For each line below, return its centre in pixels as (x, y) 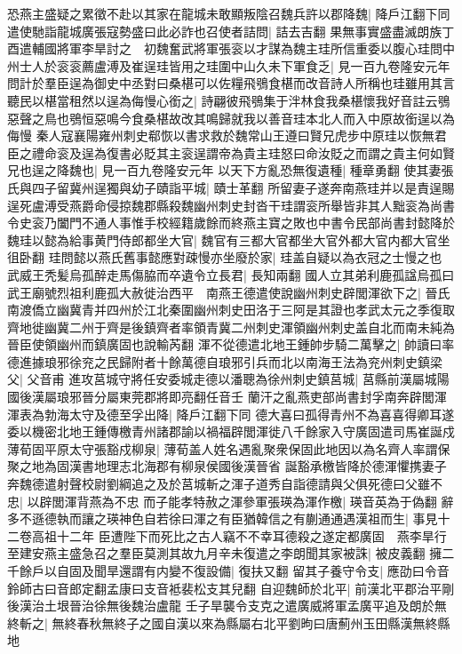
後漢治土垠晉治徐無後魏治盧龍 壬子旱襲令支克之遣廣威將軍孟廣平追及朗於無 (227, 606)
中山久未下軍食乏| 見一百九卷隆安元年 (340, 65)
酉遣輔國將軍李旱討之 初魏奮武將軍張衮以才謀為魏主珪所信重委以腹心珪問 (225, 48)
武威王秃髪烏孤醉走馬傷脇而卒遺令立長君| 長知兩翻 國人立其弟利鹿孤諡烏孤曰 (231, 274)
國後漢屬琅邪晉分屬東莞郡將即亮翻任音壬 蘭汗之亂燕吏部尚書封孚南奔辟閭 (221, 397)
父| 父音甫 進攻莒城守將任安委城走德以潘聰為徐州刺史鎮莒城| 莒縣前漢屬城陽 (228, 379)
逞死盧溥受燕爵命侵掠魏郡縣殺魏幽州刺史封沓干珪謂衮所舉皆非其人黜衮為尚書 (231, 205)
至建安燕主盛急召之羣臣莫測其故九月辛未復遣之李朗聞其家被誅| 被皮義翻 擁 (225, 553)
